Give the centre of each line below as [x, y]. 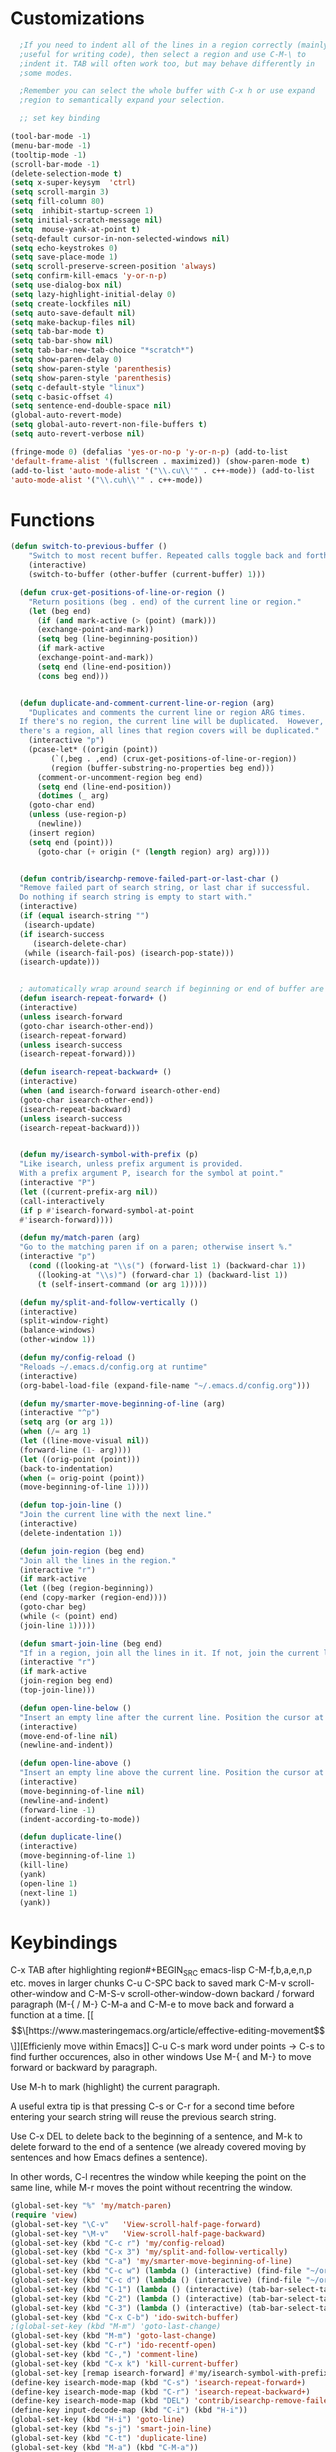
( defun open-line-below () [75, 1708]
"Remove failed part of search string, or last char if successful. [165, 888]
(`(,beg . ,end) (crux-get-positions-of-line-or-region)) [174, 758]
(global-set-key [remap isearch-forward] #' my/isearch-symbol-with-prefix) [171, 2373]
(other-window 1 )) [58, 1340]
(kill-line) [44, 1865]
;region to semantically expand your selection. [122, 100]
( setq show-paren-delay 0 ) [66, 360]
